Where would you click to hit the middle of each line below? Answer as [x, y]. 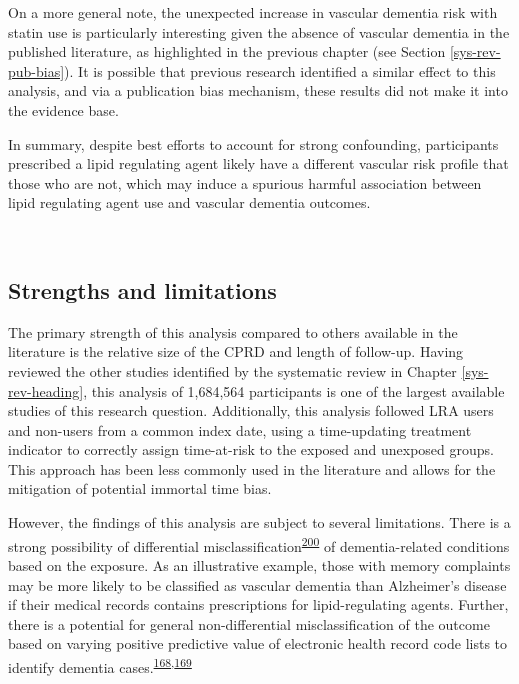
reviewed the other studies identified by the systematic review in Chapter [232, 370]
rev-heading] [46, 390]
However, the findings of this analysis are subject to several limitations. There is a [259, 522]
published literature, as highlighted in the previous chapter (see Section [227, 51]
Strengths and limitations [142, 289]
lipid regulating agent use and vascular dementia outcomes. [189, 202]
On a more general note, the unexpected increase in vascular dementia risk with [253, 12]
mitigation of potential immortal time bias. [140, 488]
